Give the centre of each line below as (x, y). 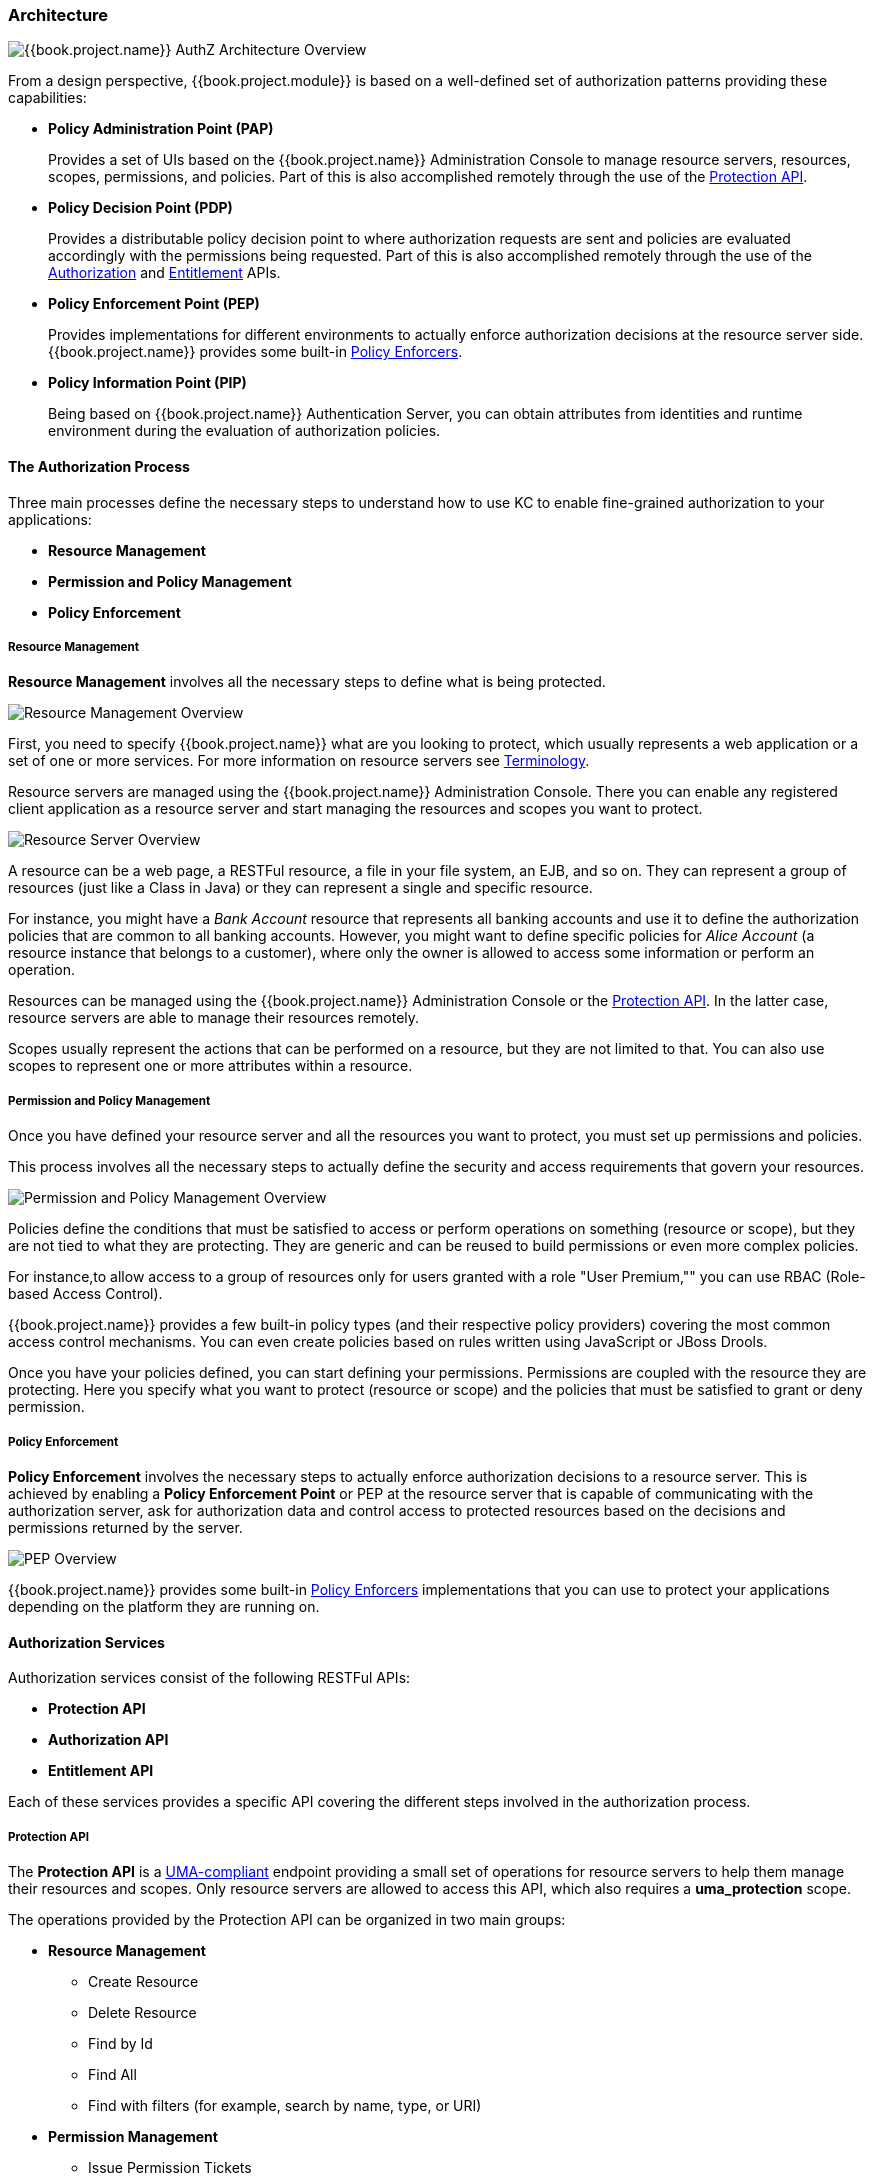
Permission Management (133, 2136)
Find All (112, 2074)
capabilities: (47, 98)
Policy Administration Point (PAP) (161, 129)
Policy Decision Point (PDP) (140, 208)
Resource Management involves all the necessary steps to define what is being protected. (307, 682)
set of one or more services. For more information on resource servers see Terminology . (299, 761)
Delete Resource (142, 2012)
